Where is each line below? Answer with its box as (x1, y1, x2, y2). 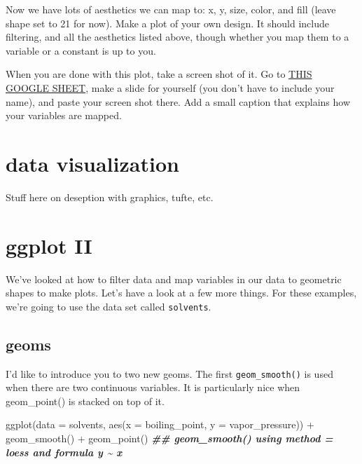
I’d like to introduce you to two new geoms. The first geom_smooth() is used (6, 366, 333, 381)
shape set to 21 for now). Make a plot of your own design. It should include (6, 15, 329, 30)
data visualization (6, 149, 179, 177)
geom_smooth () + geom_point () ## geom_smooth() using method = (6, 431, 333, 446)
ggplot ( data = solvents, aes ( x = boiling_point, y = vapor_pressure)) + (6, 417, 314, 432)
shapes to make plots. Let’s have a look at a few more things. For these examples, (6, 285, 357, 300)
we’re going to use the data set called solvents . (6, 299, 211, 313)
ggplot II (6, 231, 92, 259)
